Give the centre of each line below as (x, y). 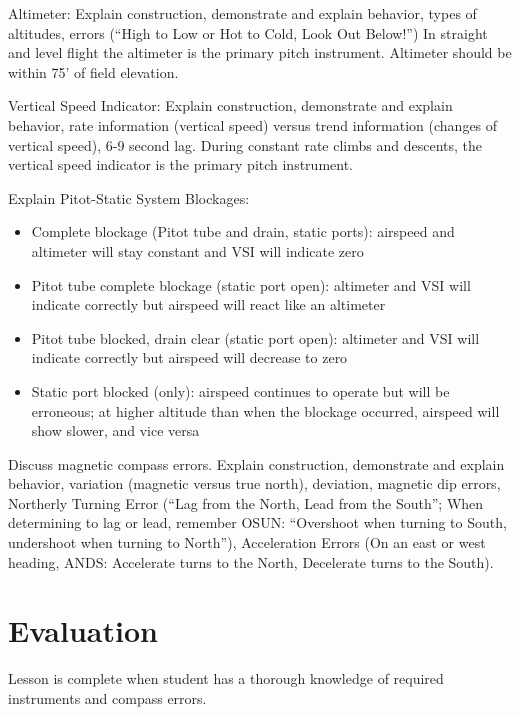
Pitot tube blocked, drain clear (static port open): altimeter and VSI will (255, 337)
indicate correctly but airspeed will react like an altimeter (208, 304)
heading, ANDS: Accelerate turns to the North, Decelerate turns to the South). (251, 561)
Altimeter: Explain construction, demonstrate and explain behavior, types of (242, 13)
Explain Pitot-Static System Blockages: (129, 197)
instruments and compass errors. (107, 697)
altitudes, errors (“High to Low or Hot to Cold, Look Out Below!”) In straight (248, 32)
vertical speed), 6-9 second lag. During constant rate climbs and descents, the (245, 144)
